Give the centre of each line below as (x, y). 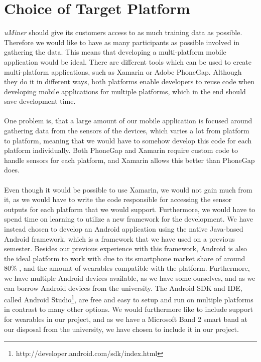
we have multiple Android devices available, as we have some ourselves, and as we (130, 278)
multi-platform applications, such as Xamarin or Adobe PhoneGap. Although (123, 71)
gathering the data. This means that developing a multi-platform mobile (115, 52)
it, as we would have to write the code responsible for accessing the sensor (118, 199)
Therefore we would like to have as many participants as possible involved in (122, 42)
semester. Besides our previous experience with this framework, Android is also (126, 248)
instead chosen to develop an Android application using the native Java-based (124, 229)
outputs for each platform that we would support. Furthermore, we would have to (130, 209)
